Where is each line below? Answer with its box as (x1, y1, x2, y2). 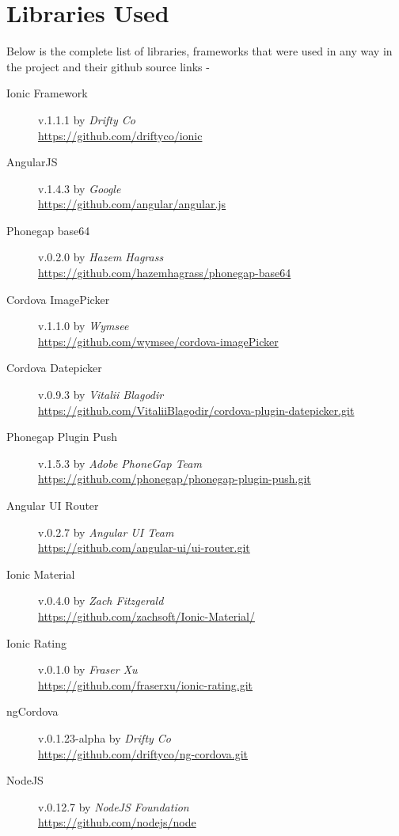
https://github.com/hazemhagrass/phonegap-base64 (38, 264, 291, 281)
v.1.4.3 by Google (38, 180, 121, 196)
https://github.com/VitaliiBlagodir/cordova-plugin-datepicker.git (38, 401, 355, 418)
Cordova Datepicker (6, 359, 102, 376)
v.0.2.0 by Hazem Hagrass (38, 249, 164, 265)
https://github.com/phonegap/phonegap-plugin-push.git (38, 470, 311, 487)
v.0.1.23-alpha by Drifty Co (38, 729, 172, 746)
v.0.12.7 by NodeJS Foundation (38, 798, 189, 815)
